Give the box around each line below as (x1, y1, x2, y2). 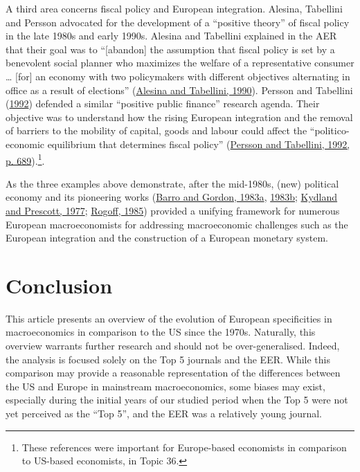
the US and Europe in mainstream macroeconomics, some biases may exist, (6, 379, 325, 393)
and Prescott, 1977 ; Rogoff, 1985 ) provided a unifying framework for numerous (6, 203, 340, 217)
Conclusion (6, 271, 113, 299)
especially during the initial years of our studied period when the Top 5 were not (6, 392, 348, 407)
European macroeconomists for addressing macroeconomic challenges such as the (6, 217, 348, 231)
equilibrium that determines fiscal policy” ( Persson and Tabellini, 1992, (47, 136, 350, 151)
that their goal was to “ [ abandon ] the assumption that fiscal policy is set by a (6, 42, 335, 56)
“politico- (309, 123, 350, 138)
